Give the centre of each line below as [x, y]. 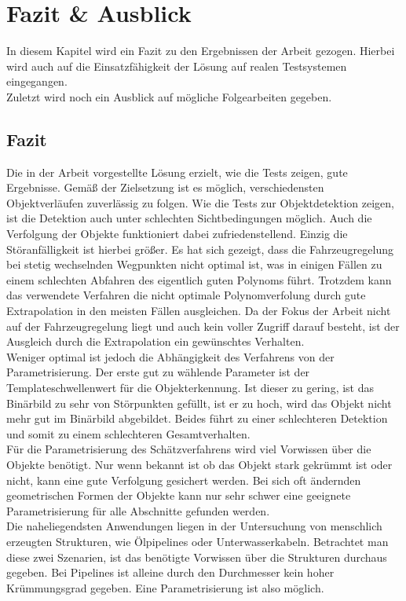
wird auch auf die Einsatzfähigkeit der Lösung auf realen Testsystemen [177, 66]
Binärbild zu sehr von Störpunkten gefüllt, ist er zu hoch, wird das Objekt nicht [199, 403]
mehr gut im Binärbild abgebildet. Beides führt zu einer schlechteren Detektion [197, 418]
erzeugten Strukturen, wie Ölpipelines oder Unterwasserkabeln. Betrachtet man [198, 541]
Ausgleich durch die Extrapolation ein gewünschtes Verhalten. [155, 341]
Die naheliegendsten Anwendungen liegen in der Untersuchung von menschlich [194, 526]
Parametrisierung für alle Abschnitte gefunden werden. [138, 510]
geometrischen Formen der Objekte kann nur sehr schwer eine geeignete [179, 495]
